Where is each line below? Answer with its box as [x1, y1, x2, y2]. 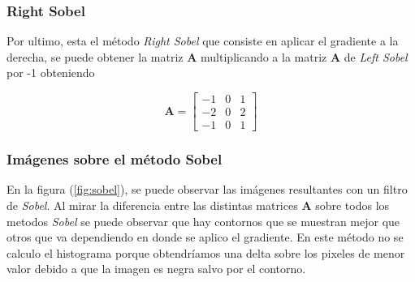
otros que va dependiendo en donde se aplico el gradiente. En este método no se [6, 229, 404, 246]
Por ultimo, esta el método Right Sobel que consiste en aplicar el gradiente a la [6, 32, 399, 49]
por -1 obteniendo [6, 64, 95, 81]
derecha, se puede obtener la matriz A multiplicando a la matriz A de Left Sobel [6, 48, 408, 65]
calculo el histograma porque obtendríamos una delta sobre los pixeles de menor [6, 244, 405, 261]
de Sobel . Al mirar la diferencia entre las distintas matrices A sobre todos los [6, 196, 390, 213]
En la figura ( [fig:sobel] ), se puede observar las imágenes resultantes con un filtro [6, 181, 408, 198]
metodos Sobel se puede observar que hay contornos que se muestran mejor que [6, 212, 400, 229]
